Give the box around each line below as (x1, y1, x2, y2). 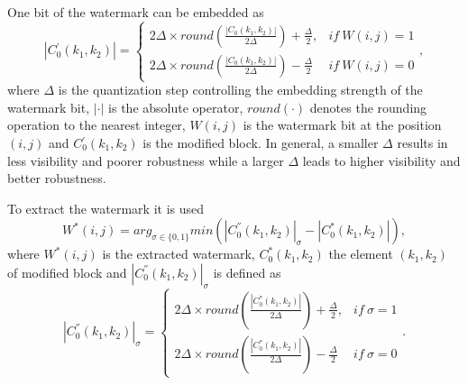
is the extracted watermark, (102, 244, 255, 263)
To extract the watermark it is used (7, 198, 205, 217)
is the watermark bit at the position (243, 115, 442, 134)
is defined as (213, 262, 281, 281)
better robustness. (7, 169, 106, 188)
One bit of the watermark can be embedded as (7, 3, 264, 21)
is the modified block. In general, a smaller (142, 133, 379, 151)
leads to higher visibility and (302, 151, 461, 170)
